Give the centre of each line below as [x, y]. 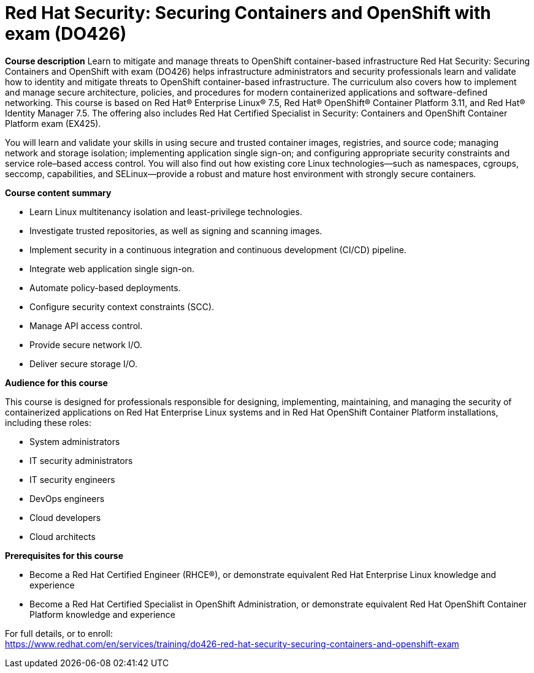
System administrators [75, 441]
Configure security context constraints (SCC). [122, 306]
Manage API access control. [86, 325]
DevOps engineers [67, 498]
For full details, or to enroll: [59, 633]
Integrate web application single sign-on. [112, 268]
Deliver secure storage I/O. [83, 363]
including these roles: [48, 422]
